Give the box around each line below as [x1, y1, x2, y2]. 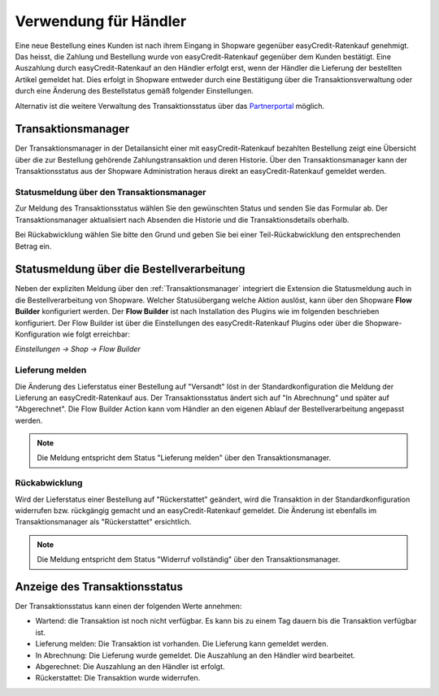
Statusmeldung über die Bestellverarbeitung [15, 263, 246, 276]
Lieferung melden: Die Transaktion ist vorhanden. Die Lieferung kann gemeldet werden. [35, 639, 329, 649]
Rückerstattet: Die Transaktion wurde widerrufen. [35, 673, 201, 683]
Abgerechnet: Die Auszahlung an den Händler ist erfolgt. [35, 662, 225, 672]
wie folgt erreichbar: [62, 329, 130, 339]
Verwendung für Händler [15, 12, 187, 30]
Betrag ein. [15, 241, 52, 251]
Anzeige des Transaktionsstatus [15, 580, 183, 594]
